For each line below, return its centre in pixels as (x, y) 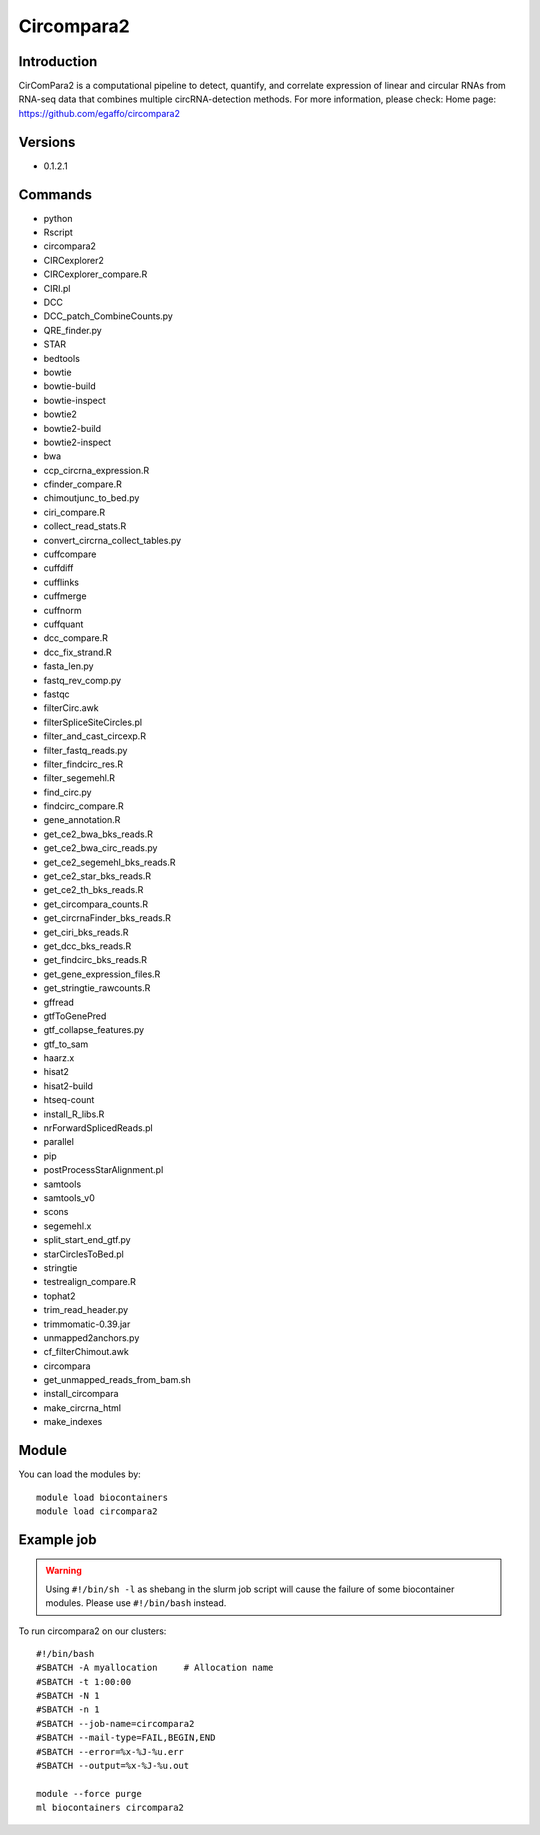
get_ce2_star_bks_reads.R (97, 876)
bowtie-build (69, 386)
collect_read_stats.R (85, 526)
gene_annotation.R (82, 820)
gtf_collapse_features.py (94, 1030)
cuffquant (63, 624)
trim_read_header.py (86, 1310)
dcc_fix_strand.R (77, 652)
